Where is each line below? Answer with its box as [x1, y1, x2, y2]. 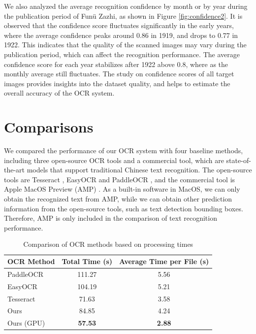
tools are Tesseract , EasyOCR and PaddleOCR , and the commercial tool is [4, 174, 235, 184]
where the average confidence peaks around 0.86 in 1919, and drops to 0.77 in [4, 30, 238, 40]
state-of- [226, 155, 251, 165]
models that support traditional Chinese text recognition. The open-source [27, 165, 252, 175]
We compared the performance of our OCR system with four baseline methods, [4, 145, 243, 156]
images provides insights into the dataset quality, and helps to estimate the [4, 78, 230, 88]
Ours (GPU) [7, 318, 45, 328]
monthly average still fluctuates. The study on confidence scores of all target [4, 68, 234, 79]
